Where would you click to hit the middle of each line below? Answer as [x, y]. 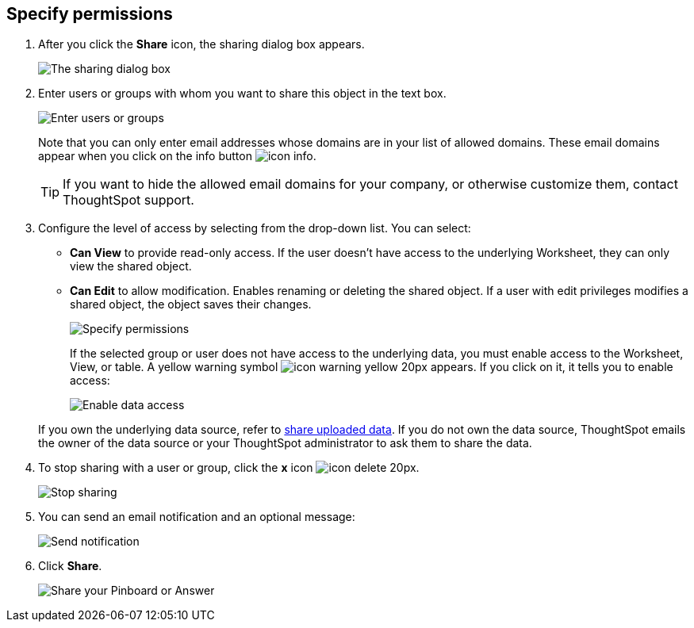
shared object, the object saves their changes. [191, 304]
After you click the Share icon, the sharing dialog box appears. [201, 44]
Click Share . [70, 566]
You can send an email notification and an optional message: [197, 517]
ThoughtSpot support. [128, 200]
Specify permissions [90, 14]
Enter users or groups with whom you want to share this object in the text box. [242, 94]
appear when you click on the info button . [177, 156]
